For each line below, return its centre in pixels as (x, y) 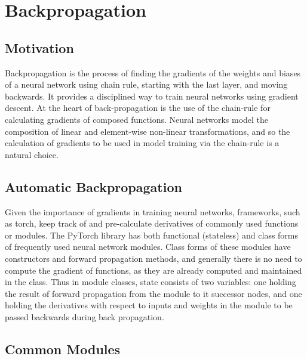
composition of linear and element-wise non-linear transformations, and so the (148, 131)
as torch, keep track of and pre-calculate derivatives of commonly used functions (152, 223)
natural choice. (32, 154)
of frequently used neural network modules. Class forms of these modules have (148, 247)
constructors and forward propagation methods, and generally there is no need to (153, 258)
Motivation (39, 47)
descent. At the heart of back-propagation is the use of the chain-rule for (138, 108)
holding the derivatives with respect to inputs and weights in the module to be (149, 305)
